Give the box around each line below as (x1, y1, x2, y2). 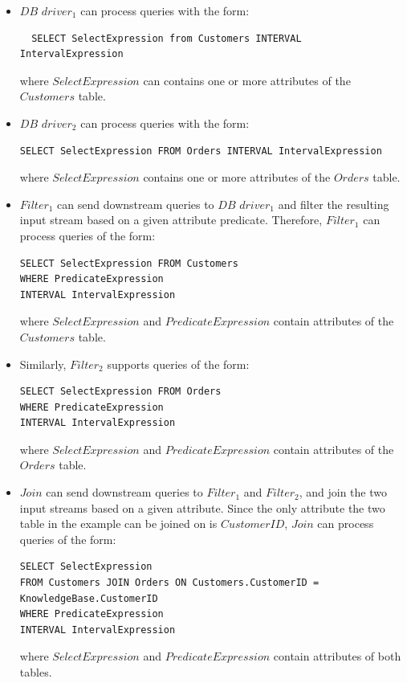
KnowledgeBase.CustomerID (19, 592, 158, 604)
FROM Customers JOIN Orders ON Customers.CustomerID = (19, 577, 319, 589)
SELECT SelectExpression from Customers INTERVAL (31, 32, 302, 44)
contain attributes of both (273, 648, 401, 665)
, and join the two (299, 484, 387, 501)
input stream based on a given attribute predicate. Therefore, (19, 211, 323, 228)
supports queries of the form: (107, 355, 250, 372)
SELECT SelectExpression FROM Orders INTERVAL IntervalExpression (19, 145, 382, 157)
